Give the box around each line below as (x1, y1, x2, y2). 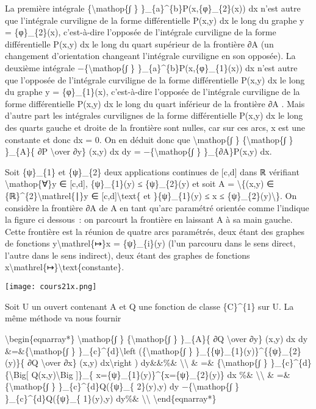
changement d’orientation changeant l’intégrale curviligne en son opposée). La (5, 49, 296, 62)
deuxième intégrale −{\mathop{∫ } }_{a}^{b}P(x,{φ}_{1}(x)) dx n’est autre (5, 61, 298, 74)
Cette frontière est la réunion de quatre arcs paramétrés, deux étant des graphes (5, 225, 305, 237)
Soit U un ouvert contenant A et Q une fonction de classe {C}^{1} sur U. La (5, 299, 294, 312)
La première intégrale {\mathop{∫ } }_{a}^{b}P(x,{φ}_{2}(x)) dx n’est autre (5, 2, 301, 14)
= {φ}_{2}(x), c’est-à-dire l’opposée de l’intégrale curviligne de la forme (5, 26, 276, 38)
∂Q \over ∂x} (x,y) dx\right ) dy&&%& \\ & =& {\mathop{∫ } (27, 356, 268, 369)
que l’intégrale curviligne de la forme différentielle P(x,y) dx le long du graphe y (5, 13, 304, 26)
